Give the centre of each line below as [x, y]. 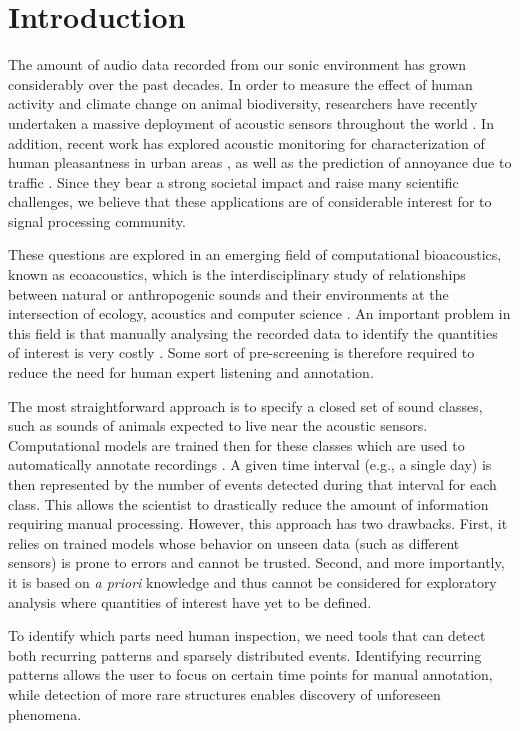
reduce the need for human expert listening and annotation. [191, 372]
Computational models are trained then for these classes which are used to [236, 444]
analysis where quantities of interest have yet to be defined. [190, 601]
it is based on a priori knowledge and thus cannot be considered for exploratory [252, 581]
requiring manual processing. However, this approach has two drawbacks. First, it [258, 523]
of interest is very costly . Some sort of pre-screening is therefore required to [241, 352]
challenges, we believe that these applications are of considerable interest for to [250, 201]
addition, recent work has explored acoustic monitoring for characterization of [246, 142]
